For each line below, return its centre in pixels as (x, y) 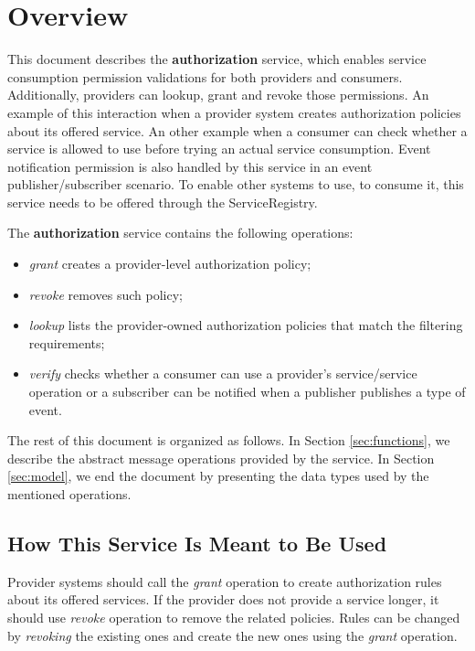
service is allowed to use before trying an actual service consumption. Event (219, 149)
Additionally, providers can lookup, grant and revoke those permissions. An (218, 95)
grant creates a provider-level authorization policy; (170, 264)
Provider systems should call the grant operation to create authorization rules (225, 581)
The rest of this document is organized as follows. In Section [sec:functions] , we (229, 440)
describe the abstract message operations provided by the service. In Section (221, 458)
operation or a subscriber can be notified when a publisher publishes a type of (247, 392)
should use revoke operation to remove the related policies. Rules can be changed (234, 617)
